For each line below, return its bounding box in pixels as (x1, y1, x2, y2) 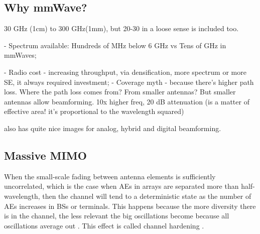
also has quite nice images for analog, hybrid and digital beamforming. (4, 123, 221, 133)
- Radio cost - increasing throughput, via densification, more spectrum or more (4, 66, 246, 77)
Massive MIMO (4, 147, 87, 163)
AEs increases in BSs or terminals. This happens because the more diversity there (4, 200, 256, 211)
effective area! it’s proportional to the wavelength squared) (4, 106, 184, 116)
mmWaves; (4, 50, 37, 60)
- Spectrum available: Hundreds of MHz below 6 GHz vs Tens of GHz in (4, 40, 226, 50)
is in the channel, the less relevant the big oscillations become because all (4, 210, 229, 221)
